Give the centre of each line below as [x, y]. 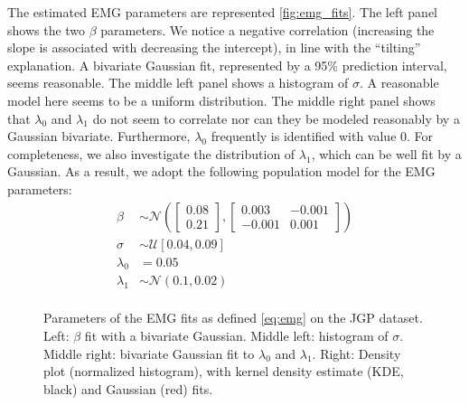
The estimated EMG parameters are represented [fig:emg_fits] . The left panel [222, 12]
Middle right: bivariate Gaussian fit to [149, 353]
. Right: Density [356, 353]
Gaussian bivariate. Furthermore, [99, 136]
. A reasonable [399, 83]
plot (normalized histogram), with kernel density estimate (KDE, [224, 371]
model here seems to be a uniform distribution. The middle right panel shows [221, 100]
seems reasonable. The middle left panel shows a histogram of [178, 83]
